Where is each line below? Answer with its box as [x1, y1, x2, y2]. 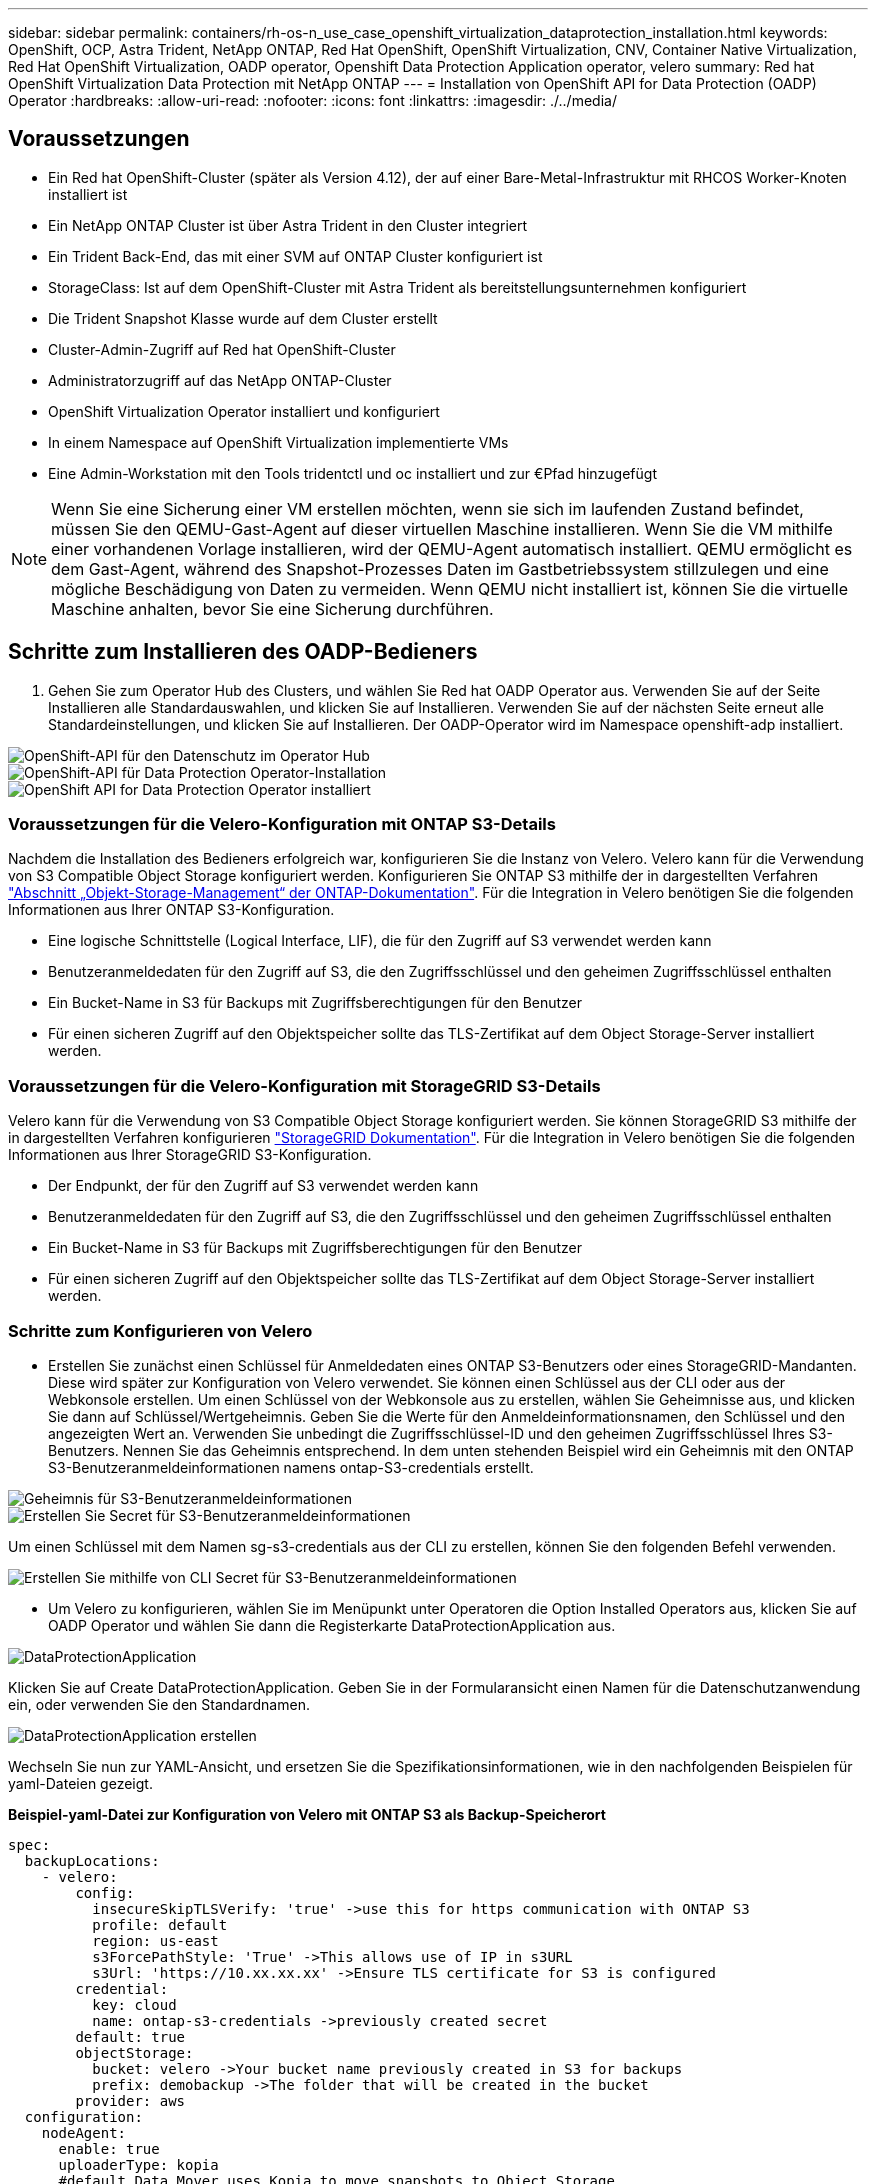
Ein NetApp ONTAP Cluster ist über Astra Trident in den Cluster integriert [48, 216, 528, 234]
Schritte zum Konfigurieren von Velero [8, 1320, 313, 1341]
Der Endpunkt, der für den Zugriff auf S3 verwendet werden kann [48, 1177, 479, 1195]
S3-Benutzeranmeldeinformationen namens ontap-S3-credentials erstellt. [48, 1458, 534, 1476]
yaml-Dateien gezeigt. [8, 1774, 153, 1792]
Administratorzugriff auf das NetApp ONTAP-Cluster [48, 371, 392, 389]
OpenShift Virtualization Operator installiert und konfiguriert [48, 402, 440, 420]
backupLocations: [24, 1852, 160, 1869]
